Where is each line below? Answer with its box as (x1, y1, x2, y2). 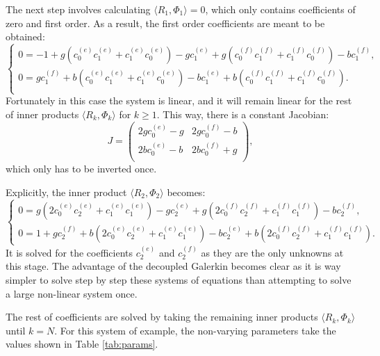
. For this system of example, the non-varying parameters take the (54, 323, 336, 337)
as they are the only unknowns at (201, 245, 344, 259)
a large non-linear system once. (6, 286, 138, 300)
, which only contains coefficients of (205, 2, 356, 16)
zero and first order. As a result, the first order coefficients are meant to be (6, 15, 325, 30)
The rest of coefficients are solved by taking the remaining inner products (6, 309, 318, 324)
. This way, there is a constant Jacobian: (156, 106, 329, 121)
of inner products (6, 106, 79, 121)
